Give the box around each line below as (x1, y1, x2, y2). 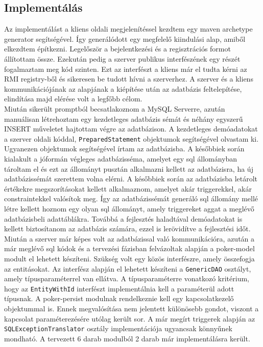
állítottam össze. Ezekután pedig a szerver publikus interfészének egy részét (4, 53, 241, 64)
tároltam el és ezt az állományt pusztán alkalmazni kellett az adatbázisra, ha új (4, 163, 253, 174)
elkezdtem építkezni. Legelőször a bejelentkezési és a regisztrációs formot (4, 43, 231, 54)
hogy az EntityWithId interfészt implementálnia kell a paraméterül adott (4, 283, 234, 293)
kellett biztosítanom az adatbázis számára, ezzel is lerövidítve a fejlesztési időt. (4, 223, 251, 234)
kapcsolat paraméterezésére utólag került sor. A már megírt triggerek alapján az (4, 313, 255, 324)
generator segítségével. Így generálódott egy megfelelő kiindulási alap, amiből (4, 33, 246, 44)
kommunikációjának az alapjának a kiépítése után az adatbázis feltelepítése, (4, 83, 242, 94)
